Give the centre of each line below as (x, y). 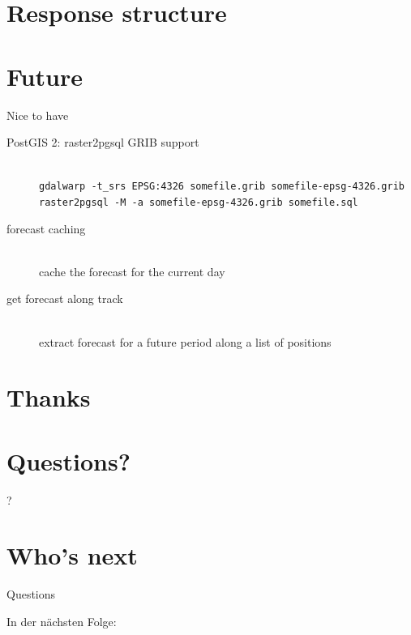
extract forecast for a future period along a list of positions (185, 341)
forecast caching (46, 228)
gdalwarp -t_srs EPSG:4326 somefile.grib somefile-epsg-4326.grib (222, 187)
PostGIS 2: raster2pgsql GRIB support (103, 142)
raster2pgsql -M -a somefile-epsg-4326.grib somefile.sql (199, 202)
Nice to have (38, 115)
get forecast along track (65, 298)
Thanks (49, 397)
